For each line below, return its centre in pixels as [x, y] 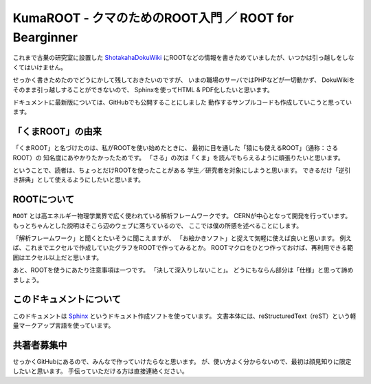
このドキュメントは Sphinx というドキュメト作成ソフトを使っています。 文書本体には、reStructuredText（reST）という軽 [184, 316]
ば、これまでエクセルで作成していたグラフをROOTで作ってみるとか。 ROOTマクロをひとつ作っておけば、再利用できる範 [183, 248]
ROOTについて [44, 200]
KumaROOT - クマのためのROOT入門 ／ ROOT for [153, 18]
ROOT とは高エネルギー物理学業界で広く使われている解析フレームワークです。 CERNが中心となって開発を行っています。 [182, 216]
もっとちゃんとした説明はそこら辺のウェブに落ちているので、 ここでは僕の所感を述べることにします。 [157, 225]
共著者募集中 [40, 345]
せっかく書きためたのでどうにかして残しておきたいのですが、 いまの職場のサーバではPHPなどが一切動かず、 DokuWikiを [184, 80]
